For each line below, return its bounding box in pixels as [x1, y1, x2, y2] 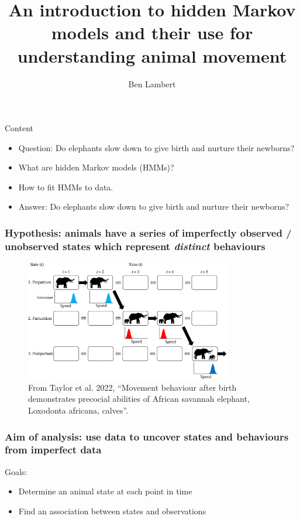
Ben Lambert [128, 77, 176, 90]
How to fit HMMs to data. [18, 180, 113, 193]
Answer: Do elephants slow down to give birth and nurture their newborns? [18, 200, 289, 213]
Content [5, 122, 33, 134]
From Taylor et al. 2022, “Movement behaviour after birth [28, 381, 237, 393]
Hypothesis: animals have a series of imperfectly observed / [5, 225, 292, 240]
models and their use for [51, 21, 253, 45]
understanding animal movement [17, 43, 287, 67]
